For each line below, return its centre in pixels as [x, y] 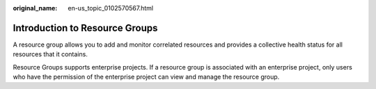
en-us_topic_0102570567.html [110, 8]
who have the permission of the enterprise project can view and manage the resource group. [146, 77]
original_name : [35, 8]
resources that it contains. [50, 54]
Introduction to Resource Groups [85, 28]
